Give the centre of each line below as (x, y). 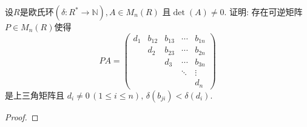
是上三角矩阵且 (35, 95)
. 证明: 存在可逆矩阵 (263, 11)
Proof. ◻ (22, 116)
